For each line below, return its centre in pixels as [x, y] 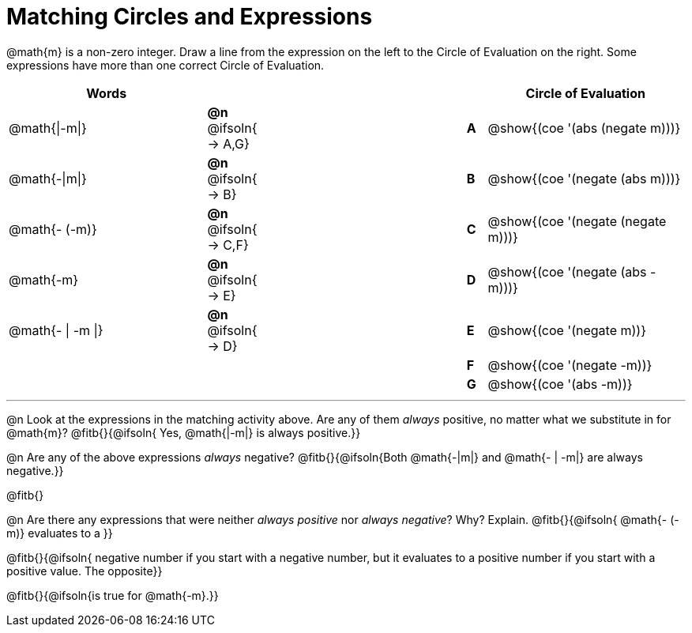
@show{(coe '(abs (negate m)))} [584, 128]
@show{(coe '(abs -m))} [560, 384]
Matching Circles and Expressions [190, 17]
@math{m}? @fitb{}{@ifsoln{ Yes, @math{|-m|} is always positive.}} [184, 432]
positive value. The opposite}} [85, 571]
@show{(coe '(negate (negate [577, 221]
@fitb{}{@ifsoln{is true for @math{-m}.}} [113, 595]
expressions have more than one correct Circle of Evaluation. [165, 65]
